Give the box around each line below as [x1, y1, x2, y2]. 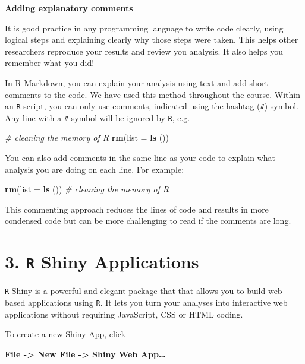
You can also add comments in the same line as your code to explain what [5, 151, 275, 164]
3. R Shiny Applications [5, 249, 199, 274]
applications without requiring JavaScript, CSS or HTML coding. [5, 308, 243, 320]
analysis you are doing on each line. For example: [5, 163, 184, 175]
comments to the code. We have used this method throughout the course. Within [5, 88, 300, 100]
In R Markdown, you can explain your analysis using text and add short [5, 76, 268, 88]
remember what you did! [5, 56, 95, 69]
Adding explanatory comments [5, 2, 133, 14]
